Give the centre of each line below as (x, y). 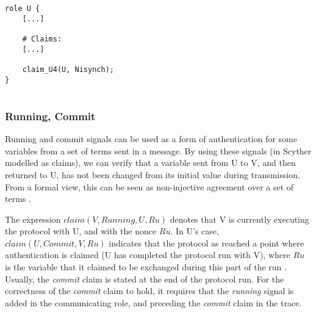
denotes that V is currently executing (239, 219)
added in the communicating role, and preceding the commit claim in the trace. (153, 302)
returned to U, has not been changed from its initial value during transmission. (153, 174)
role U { (23, 9)
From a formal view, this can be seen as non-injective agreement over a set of (149, 186)
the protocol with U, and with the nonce (81, 231)
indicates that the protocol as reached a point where (206, 243)
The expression (33, 219)
